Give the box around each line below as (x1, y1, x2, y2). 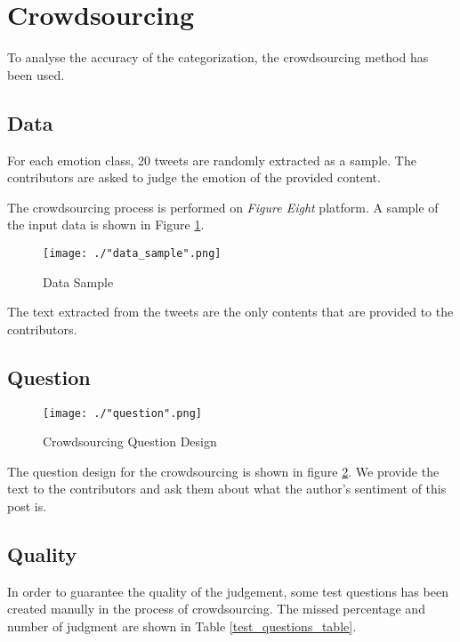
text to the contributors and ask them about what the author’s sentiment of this (7, 479, 447, 498)
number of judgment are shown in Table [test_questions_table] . (7, 616, 357, 635)
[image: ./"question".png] (43, 406, 202, 420)
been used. (7, 65, 65, 84)
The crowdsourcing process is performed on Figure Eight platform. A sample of (7, 197, 439, 216)
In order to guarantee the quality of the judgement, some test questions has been (7, 582, 448, 600)
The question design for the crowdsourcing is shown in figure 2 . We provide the (7, 461, 440, 480)
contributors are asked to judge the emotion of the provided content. (7, 168, 381, 187)
